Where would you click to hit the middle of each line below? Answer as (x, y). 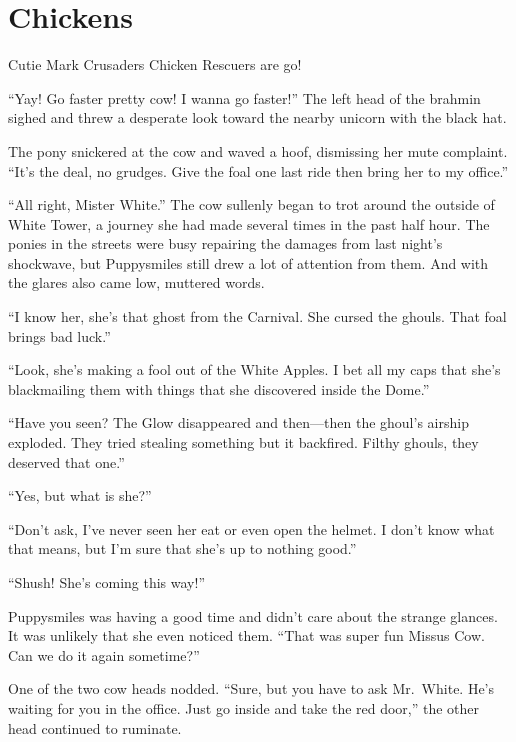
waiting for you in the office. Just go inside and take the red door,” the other (244, 707)
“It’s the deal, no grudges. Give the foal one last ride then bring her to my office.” (258, 170)
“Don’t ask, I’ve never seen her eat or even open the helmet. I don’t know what (251, 528)
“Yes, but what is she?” (80, 495)
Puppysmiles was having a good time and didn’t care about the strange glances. (253, 615)
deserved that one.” (66, 461)
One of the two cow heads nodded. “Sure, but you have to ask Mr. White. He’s (251, 688)
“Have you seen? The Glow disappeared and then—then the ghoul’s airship (238, 422)
